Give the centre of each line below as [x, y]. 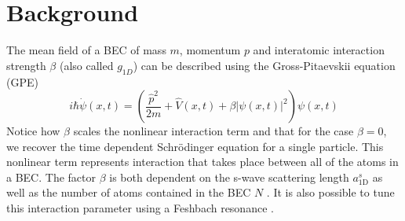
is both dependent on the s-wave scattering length [229, 177]
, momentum [210, 50]
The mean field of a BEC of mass [86, 50]
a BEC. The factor [51, 177]
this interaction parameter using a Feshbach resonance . [140, 208]
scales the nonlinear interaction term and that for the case [213, 131]
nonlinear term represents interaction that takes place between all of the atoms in [202, 162]
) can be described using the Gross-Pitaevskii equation [264, 65]
